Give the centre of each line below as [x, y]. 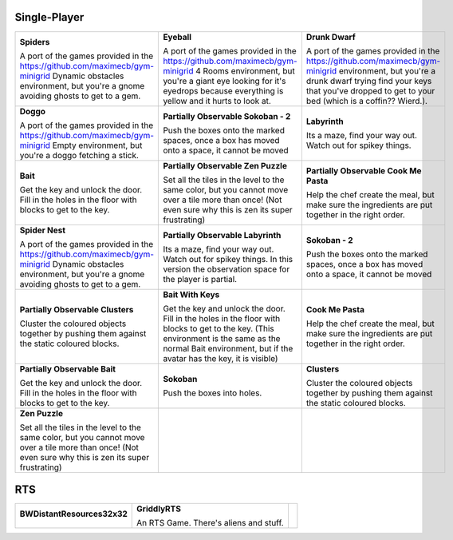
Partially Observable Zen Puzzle [225, 165]
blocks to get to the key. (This [219, 328]
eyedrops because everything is [223, 90]
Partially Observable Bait [67, 369]
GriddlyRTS [159, 509]
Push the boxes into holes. [213, 393]
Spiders [35, 42]
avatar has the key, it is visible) [221, 358]
